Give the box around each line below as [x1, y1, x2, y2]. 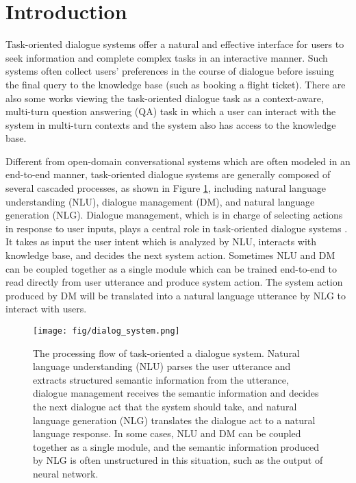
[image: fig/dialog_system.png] [33, 326, 180, 336]
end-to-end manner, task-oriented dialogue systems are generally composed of [5, 167, 331, 182]
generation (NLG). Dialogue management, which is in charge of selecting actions [5, 208, 343, 222]
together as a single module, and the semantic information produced [33, 439, 320, 454]
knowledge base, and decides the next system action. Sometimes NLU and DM [5, 248, 335, 262]
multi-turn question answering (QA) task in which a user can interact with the [5, 104, 336, 119]
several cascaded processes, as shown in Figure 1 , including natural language [5, 181, 326, 195]
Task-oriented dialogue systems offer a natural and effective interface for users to [5, 37, 344, 51]
